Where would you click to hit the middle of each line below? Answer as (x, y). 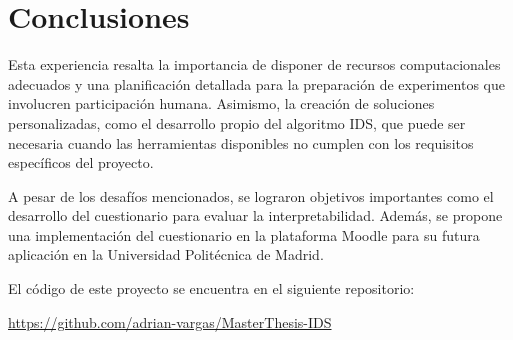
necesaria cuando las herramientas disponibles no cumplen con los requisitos (241, 142)
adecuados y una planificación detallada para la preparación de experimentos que (256, 83)
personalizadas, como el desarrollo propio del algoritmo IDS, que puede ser (237, 122)
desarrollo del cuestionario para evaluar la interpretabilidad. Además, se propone (255, 215)
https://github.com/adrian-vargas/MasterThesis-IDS (170, 321)
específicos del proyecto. (81, 162)
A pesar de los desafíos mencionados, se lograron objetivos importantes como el (251, 195)
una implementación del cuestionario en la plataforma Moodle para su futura (244, 234)
